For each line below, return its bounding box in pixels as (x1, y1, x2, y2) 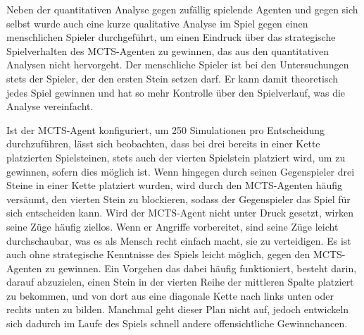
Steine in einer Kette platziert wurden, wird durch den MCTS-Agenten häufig (6, 178, 343, 193)
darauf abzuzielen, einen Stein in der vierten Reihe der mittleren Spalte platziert (6, 274, 354, 289)
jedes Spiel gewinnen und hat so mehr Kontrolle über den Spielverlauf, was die (6, 85, 346, 99)
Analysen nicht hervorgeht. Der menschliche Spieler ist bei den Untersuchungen (6, 57, 349, 72)
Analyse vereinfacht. (6, 99, 94, 114)
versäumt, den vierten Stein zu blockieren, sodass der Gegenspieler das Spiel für (6, 191, 351, 206)
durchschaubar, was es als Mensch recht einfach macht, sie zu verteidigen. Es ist (6, 233, 351, 248)
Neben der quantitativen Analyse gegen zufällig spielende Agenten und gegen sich (6, 2, 358, 16)
